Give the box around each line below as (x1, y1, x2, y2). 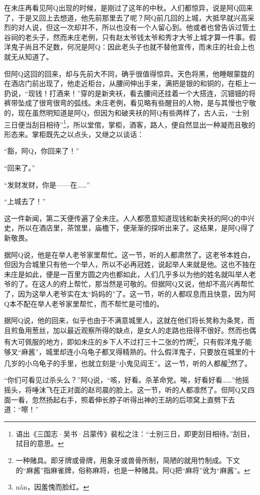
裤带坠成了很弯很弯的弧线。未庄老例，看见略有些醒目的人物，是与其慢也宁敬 (4, 97, 256, 108)
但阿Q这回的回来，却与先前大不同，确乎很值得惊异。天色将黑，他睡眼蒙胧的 (4, 68, 254, 78)
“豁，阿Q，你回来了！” (4, 145, 79, 156)
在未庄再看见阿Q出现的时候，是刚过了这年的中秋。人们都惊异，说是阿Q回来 (4, 2, 253, 12)
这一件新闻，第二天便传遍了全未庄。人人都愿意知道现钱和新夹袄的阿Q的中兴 (4, 212, 254, 223)
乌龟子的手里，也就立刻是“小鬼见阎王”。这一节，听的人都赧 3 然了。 (31, 356, 252, 368)
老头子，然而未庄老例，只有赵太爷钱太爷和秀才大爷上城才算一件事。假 (24, 31, 256, 42)
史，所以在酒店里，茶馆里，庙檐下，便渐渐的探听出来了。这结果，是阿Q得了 (4, 222, 254, 233)
